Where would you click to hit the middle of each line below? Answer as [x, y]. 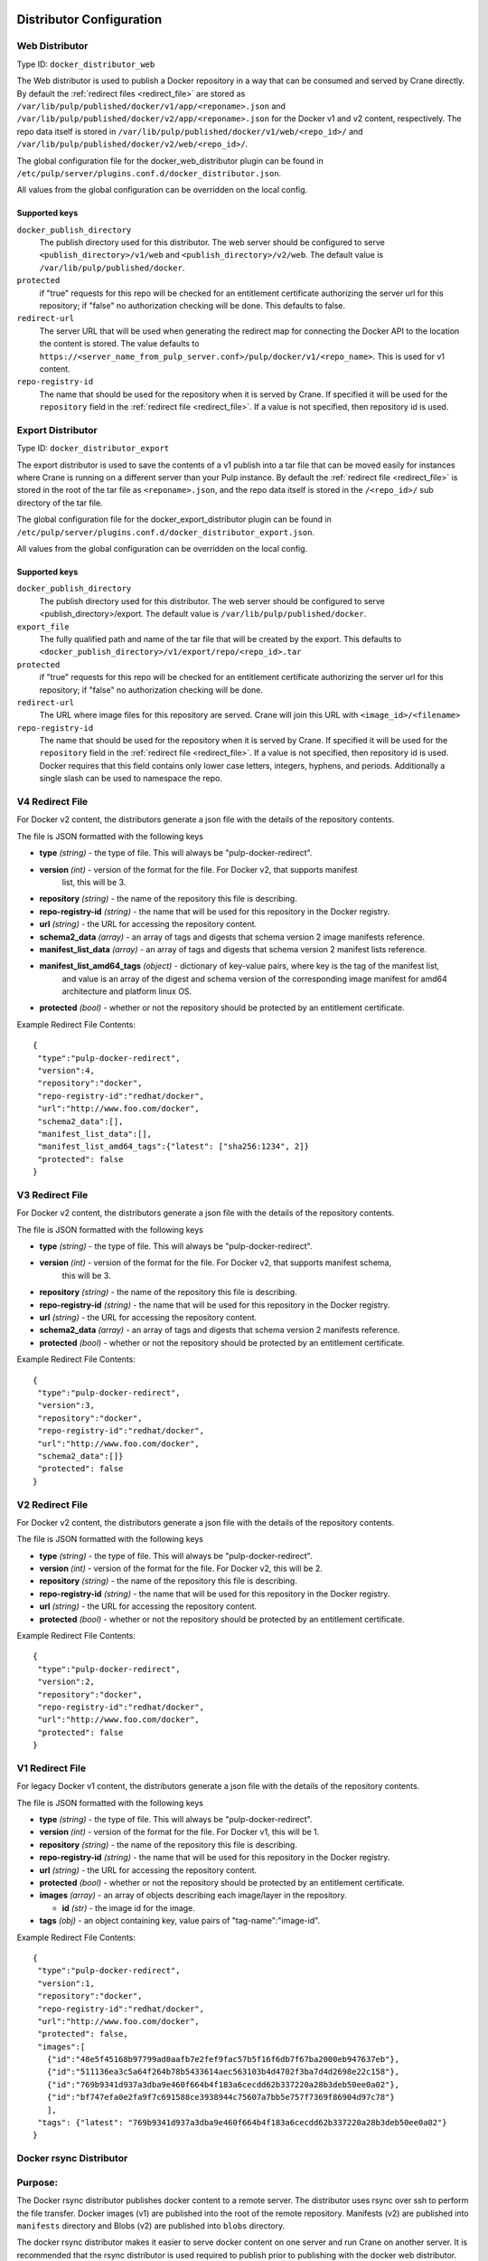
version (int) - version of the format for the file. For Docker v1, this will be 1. [179, 1832]
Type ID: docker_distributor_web [86, 64]
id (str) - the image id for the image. [129, 1907]
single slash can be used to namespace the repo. [131, 779]
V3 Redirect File [52, 1195]
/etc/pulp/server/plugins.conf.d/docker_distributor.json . [149, 173]
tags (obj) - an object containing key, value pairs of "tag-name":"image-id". [180, 1921]
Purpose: [38, 2182]
